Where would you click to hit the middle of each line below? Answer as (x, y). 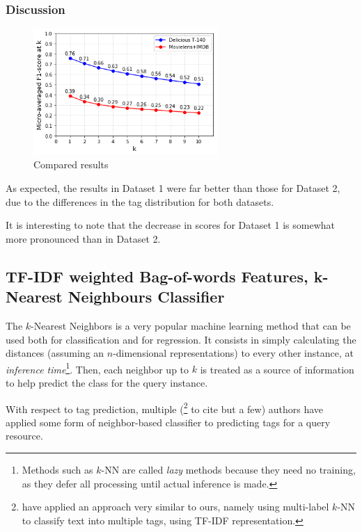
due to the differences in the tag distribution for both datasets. (140, 201)
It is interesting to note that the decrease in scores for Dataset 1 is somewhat (170, 225)
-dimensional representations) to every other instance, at (233, 353)
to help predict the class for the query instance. (107, 382)
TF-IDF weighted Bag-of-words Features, (157, 276)
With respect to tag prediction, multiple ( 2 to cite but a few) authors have (165, 408)
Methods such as (57, 469)
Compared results (71, 164)
